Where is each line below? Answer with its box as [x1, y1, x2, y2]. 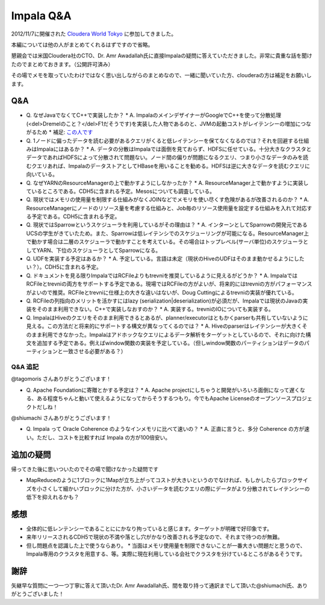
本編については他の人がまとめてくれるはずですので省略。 [11, 41, 153, 48]
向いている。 [26, 171, 58, 178]
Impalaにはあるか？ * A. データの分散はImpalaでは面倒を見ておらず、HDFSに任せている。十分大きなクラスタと [36, 145, 312, 152]
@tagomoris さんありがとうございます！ [11, 375, 111, 383]
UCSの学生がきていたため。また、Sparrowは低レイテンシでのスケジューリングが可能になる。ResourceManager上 [26, 230, 309, 237]
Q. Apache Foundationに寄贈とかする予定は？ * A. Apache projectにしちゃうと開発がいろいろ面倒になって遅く [26, 386, 300, 393]
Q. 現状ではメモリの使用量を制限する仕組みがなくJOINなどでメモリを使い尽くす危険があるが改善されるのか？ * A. [26, 196, 309, 203]
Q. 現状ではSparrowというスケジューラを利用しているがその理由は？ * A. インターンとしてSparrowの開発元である [26, 221, 308, 228]
